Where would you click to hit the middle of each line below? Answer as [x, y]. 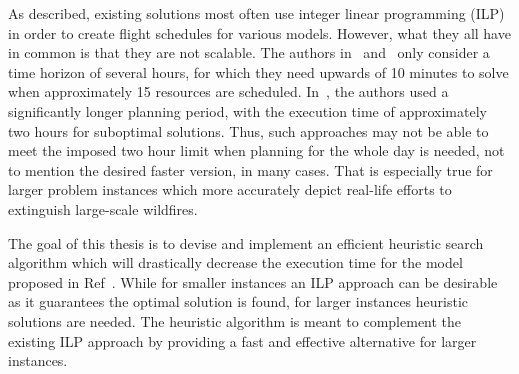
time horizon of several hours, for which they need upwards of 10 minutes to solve [258, 71]
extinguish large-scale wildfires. [103, 208]
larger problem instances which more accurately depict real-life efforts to [230, 189]
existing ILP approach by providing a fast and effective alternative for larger [242, 340]
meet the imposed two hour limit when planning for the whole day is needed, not [256, 150]
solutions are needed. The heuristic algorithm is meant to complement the [235, 320]
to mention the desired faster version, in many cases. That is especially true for [250, 169]
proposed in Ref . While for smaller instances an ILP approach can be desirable [253, 281]
